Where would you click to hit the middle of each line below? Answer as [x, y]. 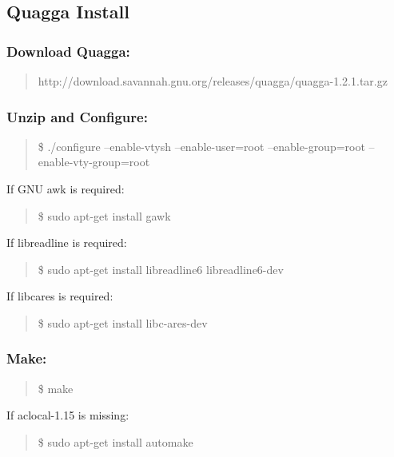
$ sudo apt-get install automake [115, 441]
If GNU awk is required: [66, 189]
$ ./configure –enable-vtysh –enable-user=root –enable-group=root [201, 146]
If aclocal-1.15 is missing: [68, 415]
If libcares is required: [60, 296]
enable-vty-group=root [94, 162]
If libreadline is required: [67, 242]
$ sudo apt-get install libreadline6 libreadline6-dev [161, 269]
